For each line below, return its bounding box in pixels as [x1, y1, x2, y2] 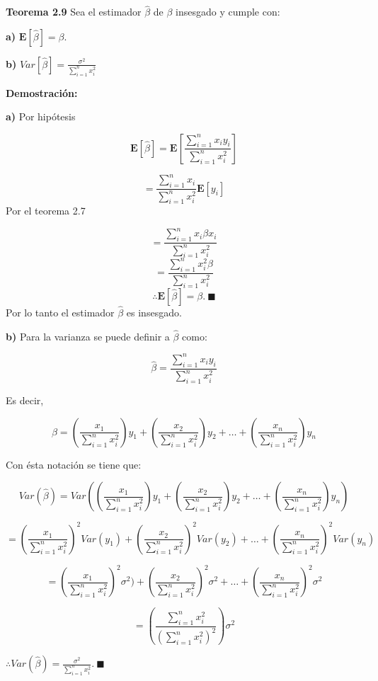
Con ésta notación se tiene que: [6, 457, 142, 471]
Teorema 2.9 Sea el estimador [6, 4, 142, 19]
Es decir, [6, 392, 44, 407]
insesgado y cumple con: [176, 4, 280, 19]
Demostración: [6, 85, 78, 100]
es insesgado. [126, 305, 182, 320]
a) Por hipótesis [6, 109, 76, 124]
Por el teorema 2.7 [6, 203, 86, 218]
